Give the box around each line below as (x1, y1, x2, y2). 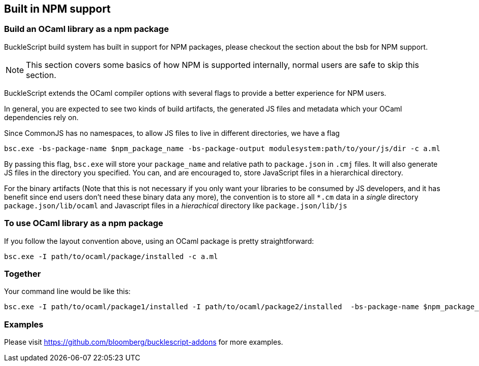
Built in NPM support (4, 3, 111, 15)
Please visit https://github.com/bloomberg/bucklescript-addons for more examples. (4, 338, 283, 347)
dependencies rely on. (4, 113, 79, 122)
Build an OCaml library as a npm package (4, 24, 169, 34)
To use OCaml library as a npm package (4, 218, 163, 229)
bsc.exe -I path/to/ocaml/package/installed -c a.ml (4, 252, 218, 261)
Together (4, 268, 41, 279)
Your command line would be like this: (4, 287, 131, 296)
